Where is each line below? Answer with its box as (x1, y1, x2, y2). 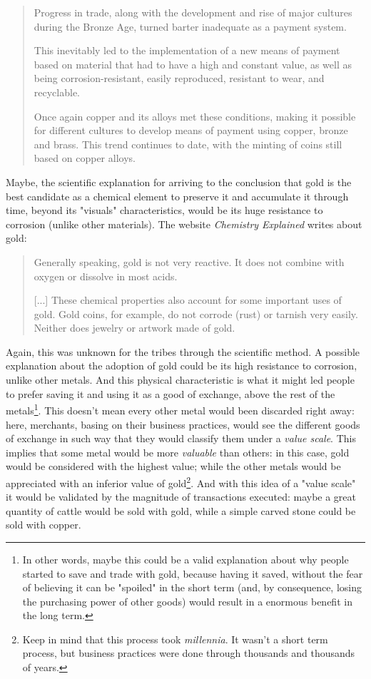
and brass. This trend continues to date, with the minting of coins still (34, 136, 342, 151)
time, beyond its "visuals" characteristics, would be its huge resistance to (6, 203, 323, 218)
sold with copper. (6, 517, 81, 532)
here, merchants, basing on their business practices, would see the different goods (6, 417, 360, 432)
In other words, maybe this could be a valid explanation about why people (22, 551, 349, 566)
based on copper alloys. (34, 150, 136, 165)
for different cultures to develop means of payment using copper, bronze (34, 123, 348, 138)
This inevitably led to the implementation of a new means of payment (34, 43, 340, 58)
